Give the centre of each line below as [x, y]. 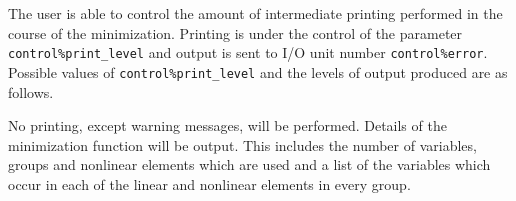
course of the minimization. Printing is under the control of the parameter [235, 32]
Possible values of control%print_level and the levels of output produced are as [258, 71]
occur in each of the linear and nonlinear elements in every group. [209, 183]
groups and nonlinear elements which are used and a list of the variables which [249, 164]
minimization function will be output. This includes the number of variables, [242, 144]
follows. [31, 91]
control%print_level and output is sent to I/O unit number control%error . [248, 52]
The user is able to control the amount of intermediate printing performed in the [255, 13]
